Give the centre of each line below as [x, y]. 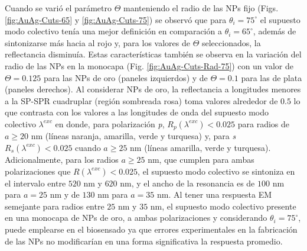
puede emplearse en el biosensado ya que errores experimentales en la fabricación [151, 229]
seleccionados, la [231, 42]
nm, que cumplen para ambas [201, 159]
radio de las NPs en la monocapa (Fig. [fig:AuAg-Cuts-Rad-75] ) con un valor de [149, 65]
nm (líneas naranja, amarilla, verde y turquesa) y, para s [133, 136]
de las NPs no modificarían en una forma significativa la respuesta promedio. [144, 241]
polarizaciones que [38, 171]
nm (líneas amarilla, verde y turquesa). [200, 147]
